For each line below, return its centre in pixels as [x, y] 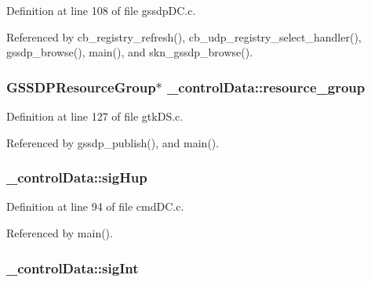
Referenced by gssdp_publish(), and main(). [113, 142]
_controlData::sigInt [73, 268]
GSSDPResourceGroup [81, 87]
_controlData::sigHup [77, 177]
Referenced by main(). [60, 233]
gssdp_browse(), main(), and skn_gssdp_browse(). [130, 52]
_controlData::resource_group [266, 87]
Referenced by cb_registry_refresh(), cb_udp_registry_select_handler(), [184, 36]
